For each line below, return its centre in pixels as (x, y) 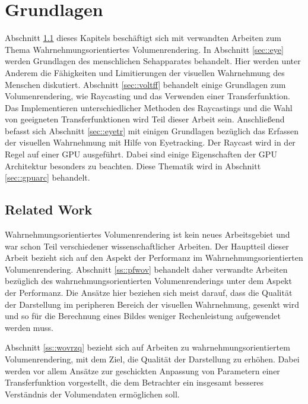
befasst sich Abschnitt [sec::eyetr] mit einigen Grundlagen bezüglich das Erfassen (152, 130)
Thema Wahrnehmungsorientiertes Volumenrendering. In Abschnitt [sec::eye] (144, 49)
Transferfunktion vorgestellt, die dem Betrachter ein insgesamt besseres (134, 382)
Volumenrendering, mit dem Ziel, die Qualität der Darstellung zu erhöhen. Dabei (152, 359)
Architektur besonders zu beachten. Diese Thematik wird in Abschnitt (133, 165)
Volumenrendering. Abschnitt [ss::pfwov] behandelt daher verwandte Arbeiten (146, 269)
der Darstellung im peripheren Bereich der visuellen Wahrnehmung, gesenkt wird (152, 304)
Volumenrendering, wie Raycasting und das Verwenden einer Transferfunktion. (147, 96)
